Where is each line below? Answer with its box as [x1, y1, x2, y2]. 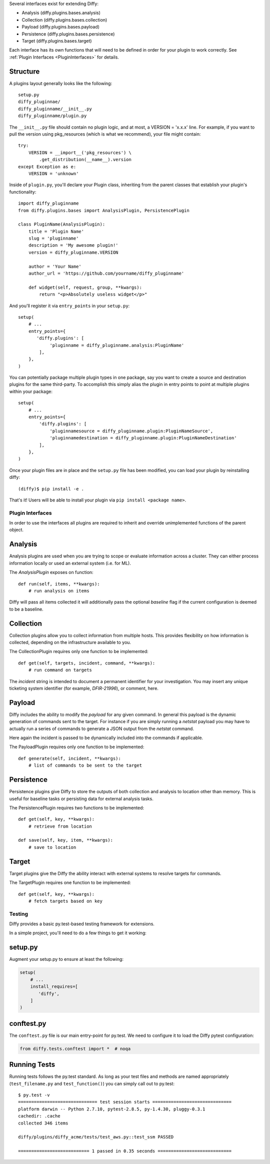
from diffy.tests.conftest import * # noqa [19, 1046, 131, 1051]
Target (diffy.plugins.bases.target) [21, 38, 92, 44]
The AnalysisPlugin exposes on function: [9, 569, 93, 575]
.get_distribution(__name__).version [39, 157, 132, 163]
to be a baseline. [9, 606, 43, 612]
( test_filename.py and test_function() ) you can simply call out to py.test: [9, 1080, 175, 1086]
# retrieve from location [28, 823, 92, 829]
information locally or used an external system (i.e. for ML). [9, 560, 131, 566]
